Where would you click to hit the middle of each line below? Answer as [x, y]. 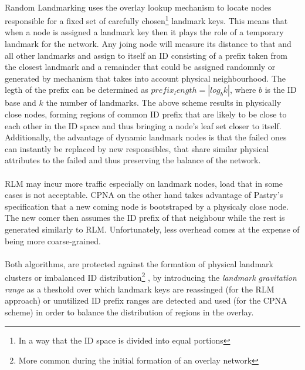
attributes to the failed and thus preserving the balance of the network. [133, 160]
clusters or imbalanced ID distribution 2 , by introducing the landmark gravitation [151, 276]
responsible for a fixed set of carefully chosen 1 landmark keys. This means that [146, 20]
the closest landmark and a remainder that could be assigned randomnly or [140, 67]
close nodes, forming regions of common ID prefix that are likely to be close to [146, 114]
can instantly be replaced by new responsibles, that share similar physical [137, 148]
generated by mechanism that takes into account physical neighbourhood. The [145, 78]
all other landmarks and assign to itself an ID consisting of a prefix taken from [146, 55]
